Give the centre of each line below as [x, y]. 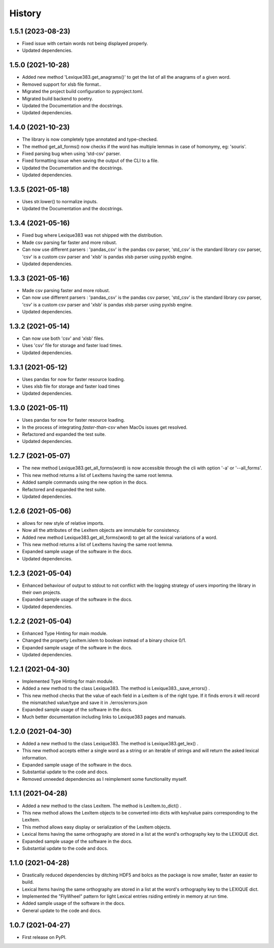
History [25, 13]
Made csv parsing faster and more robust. [66, 290]
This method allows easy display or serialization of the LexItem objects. [97, 827]
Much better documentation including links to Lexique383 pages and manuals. [104, 717]
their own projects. [42, 592]
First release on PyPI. [44, 937]
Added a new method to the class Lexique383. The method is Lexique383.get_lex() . [110, 743]
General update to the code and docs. [62, 910]
